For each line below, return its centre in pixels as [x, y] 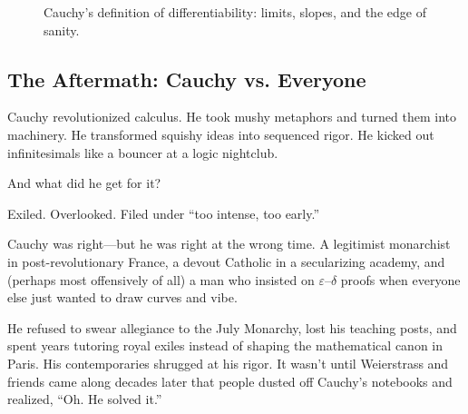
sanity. [62, 30]
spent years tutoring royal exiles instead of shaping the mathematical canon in [225, 345]
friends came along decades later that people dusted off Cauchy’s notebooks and [230, 381]
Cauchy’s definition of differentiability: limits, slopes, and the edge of [235, 12]
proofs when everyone [400, 279]
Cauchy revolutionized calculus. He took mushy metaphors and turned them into [232, 117]
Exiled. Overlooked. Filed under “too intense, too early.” [164, 213]
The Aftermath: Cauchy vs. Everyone [187, 79]
